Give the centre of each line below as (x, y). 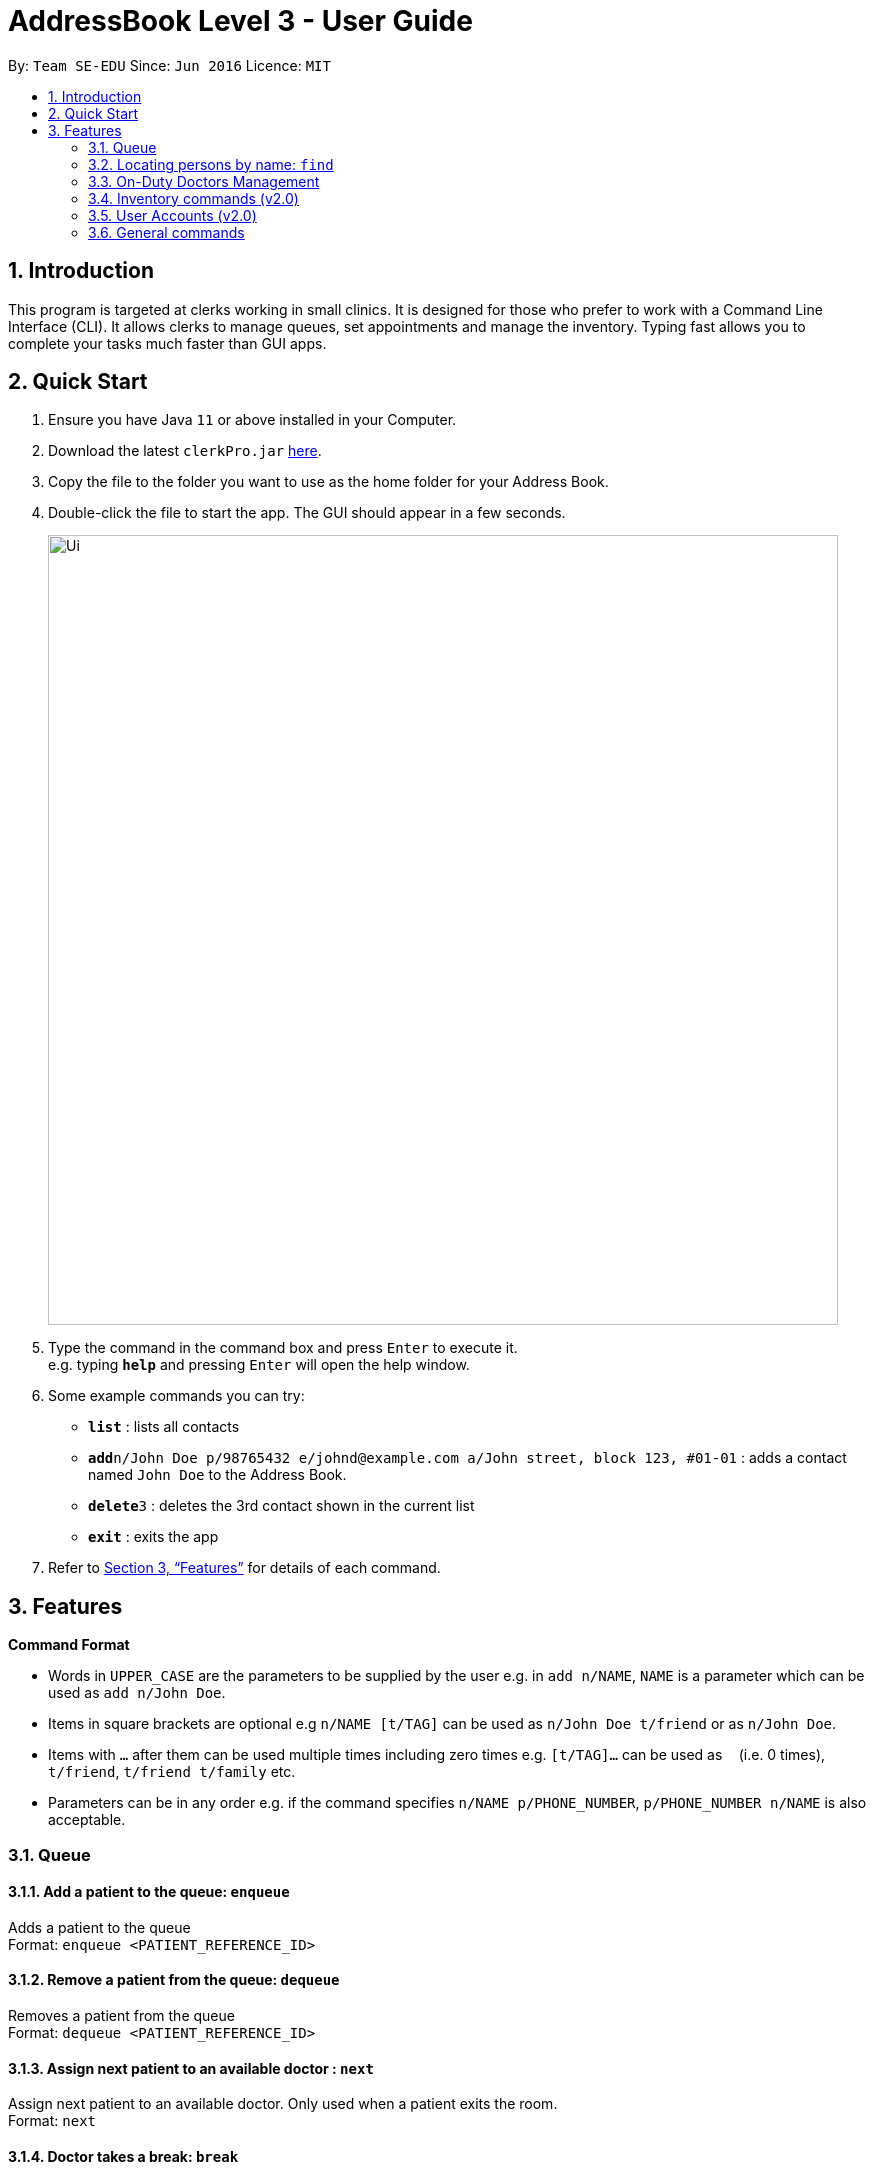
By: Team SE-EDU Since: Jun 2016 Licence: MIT (169, 65)
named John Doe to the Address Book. (217, 1475)
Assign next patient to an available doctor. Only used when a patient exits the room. (283, 2104)
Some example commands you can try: (176, 1396)
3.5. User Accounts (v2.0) (172, 215)
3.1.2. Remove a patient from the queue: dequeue (174, 1980)
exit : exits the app (153, 1537)
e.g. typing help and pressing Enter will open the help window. (259, 1365)
